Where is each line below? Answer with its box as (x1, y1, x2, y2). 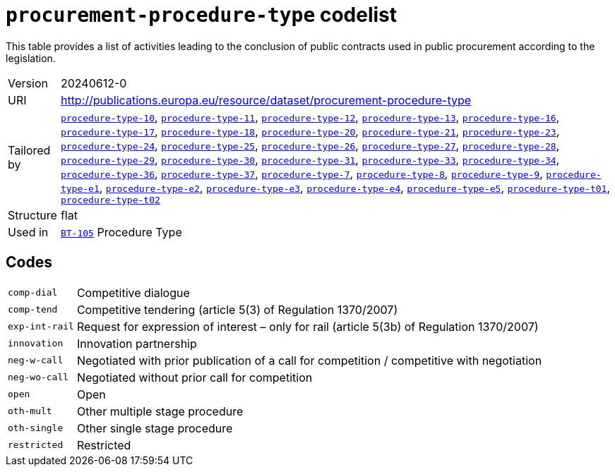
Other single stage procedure (76, 420, 233, 435)
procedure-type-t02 (60, 194, 160, 205)
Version (8, 75, 48, 90)
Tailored (8, 143, 51, 158)
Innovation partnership (76, 336, 197, 351)
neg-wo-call (8, 372, 69, 383)
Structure (8, 207, 57, 222)
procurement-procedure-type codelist (6, 3, 398, 27)
